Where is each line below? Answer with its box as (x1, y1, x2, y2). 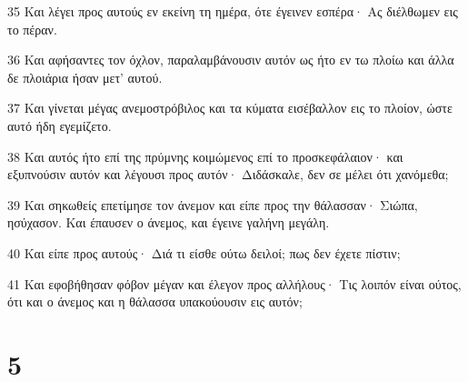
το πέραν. (7, 19, 57, 38)
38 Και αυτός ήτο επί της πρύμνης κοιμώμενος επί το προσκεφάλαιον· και (7, 146, 403, 166)
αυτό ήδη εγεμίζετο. (7, 116, 112, 135)
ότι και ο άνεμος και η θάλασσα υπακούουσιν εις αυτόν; (7, 292, 303, 311)
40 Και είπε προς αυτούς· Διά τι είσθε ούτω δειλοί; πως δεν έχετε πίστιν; (7, 243, 401, 262)
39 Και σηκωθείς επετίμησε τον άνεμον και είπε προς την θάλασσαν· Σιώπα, (7, 195, 418, 214)
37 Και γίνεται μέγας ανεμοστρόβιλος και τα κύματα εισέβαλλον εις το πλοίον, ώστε (7, 98, 453, 117)
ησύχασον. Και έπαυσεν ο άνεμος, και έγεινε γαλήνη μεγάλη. (7, 213, 330, 232)
